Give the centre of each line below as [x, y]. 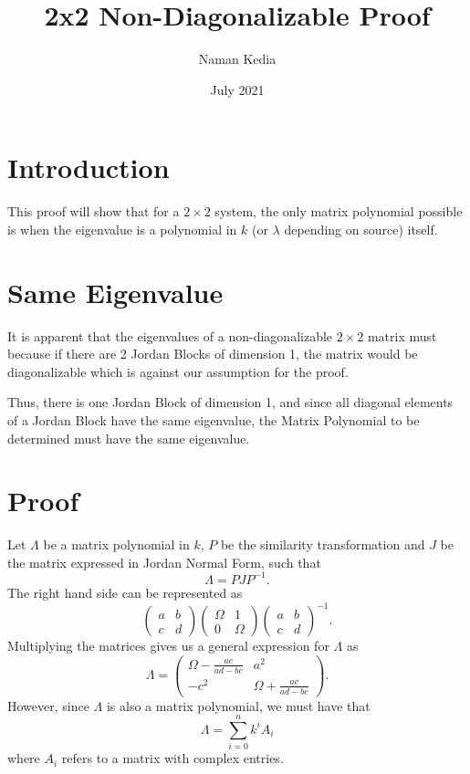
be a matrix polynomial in [116, 544]
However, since [48, 705]
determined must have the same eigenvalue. [129, 438]
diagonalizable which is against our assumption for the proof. [178, 371]
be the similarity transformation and [323, 544]
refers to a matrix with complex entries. [172, 758]
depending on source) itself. [361, 229]
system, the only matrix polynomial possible [339, 211]
